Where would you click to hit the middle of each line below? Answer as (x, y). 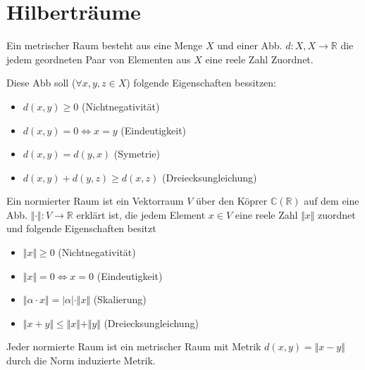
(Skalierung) (120, 299)
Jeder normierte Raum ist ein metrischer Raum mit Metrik (134, 346)
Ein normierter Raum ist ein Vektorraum (95, 201)
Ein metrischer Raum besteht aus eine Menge (105, 45)
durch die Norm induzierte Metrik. (81, 361)
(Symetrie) (137, 154)
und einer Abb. (250, 45)
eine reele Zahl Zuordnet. (259, 59)
